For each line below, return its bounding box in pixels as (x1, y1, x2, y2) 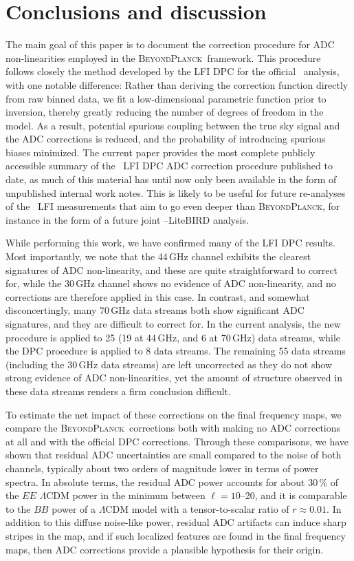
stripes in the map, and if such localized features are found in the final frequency (5, 528, 346, 542)
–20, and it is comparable (240, 488, 347, 502)
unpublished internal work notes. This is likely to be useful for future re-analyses (5, 185, 346, 200)
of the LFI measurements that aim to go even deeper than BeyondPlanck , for (5, 199, 340, 213)
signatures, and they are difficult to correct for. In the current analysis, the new (5, 317, 341, 330)
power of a (52, 501, 96, 516)
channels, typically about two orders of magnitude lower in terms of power (5, 461, 319, 475)
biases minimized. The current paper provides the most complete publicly (5, 145, 316, 159)
